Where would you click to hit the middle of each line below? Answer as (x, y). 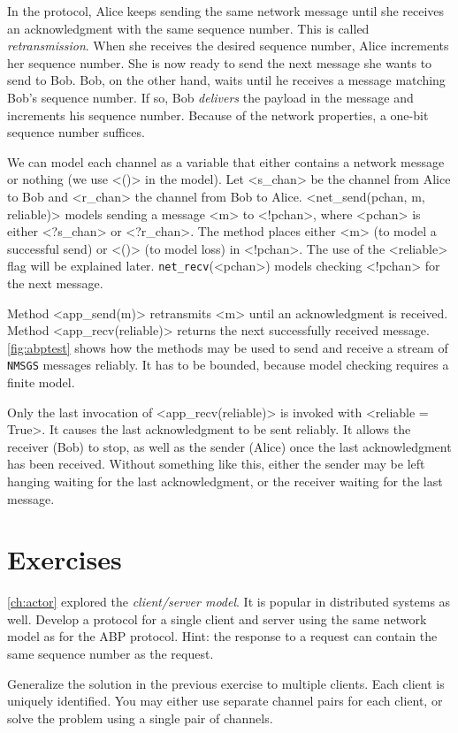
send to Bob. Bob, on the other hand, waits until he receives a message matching (226, 80)
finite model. (41, 382)
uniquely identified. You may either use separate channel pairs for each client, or (225, 701)
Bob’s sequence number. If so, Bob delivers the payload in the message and (210, 97)
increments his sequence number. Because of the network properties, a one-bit (218, 115)
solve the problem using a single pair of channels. (140, 718)
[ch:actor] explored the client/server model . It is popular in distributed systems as (229, 602)
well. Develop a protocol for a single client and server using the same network (217, 618)
